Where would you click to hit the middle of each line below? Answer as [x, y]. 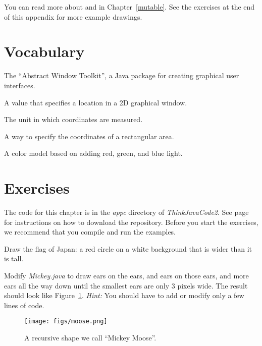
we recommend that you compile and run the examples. [90, 232]
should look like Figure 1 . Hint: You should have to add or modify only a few [124, 295]
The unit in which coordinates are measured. [73, 119]
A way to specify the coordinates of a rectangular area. [89, 136]
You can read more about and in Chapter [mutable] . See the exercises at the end [129, 7]
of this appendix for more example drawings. [73, 16]
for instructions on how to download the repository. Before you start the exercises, [131, 222]
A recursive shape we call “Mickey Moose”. [90, 337]
